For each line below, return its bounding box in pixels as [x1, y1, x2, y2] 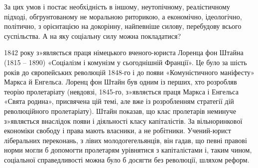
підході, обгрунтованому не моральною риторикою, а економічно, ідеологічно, [4, 11, 242, 21]
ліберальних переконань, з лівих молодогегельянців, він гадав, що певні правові [4, 135, 247, 145]
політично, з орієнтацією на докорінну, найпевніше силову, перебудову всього [4, 21, 242, 31]
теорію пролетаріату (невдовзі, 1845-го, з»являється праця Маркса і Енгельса [4, 86, 239, 96]
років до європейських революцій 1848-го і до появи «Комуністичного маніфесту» [4, 67, 255, 77]
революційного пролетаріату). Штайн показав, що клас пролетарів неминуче [4, 105, 236, 116]
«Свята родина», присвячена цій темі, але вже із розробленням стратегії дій [4, 96, 234, 106]
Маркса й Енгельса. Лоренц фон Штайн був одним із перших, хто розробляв [4, 77, 237, 87]
